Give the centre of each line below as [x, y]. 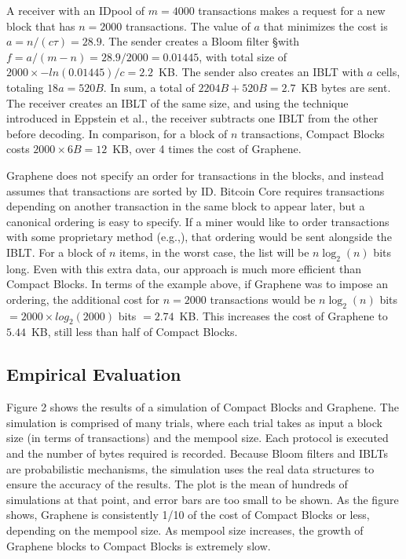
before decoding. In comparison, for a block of [117, 133]
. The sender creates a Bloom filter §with [201, 41]
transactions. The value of [188, 26]
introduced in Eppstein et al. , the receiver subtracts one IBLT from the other [192, 118]
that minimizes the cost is [326, 26]
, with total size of [243, 56]
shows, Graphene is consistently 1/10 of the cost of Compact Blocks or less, [188, 515]
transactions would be [263, 299]
